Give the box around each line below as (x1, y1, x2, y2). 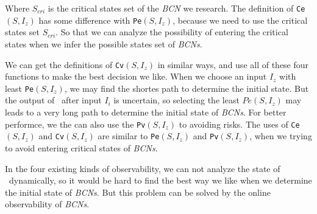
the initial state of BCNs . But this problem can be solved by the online (5, 185, 271, 198)
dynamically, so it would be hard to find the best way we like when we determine (9, 174, 312, 187)
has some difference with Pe (38, 13, 142, 26)
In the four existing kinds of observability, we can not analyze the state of (5, 162, 280, 174)
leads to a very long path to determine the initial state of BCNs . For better (5, 106, 287, 118)
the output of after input (5, 94, 102, 106)
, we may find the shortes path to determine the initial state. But (64, 81, 309, 94)
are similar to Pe (98, 129, 160, 142)
